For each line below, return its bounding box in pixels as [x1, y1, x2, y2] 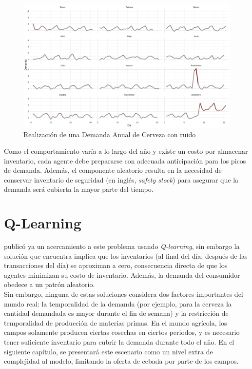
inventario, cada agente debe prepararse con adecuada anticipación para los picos [4, 155, 246, 165]
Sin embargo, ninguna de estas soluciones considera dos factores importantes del [4, 289, 243, 299]
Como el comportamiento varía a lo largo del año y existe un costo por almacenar [4, 146, 248, 156]
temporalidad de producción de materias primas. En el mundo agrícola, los [4, 317, 227, 328]
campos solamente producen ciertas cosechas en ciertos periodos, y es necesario [4, 327, 240, 337]
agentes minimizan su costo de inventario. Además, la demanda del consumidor [4, 269, 240, 280]
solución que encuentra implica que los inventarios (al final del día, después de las [4, 250, 248, 261]
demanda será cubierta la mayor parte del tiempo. [4, 184, 154, 194]
